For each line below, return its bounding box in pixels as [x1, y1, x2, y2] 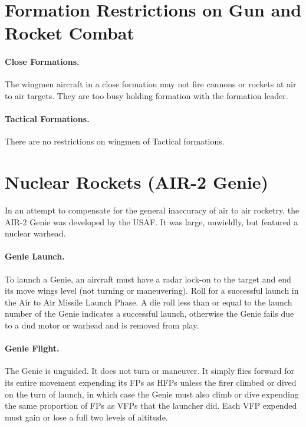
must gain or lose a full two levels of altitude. [5, 410, 168, 423]
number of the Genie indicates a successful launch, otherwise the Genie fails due [5, 307, 294, 320]
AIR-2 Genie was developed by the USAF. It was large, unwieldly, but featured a [5, 215, 298, 228]
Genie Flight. [5, 342, 60, 354]
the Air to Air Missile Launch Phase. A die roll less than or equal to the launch [5, 295, 292, 308]
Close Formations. [5, 55, 80, 68]
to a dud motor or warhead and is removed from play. [5, 319, 199, 331]
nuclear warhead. [5, 227, 66, 239]
